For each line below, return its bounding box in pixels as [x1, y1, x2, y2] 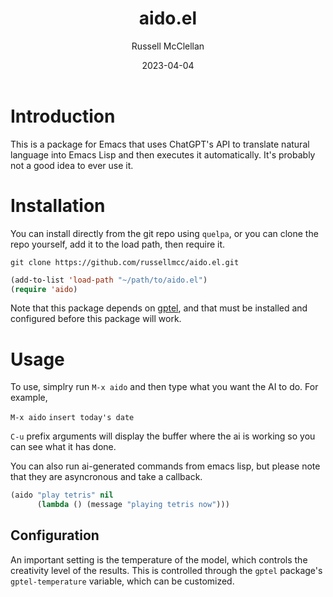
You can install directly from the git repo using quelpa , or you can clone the [10, 227, 319, 239]
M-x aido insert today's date [10, 413, 135, 423]
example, [10, 392, 48, 404]
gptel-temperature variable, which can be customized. [10, 575, 235, 587]
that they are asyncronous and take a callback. [10, 471, 203, 483]
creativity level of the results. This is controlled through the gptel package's [10, 564, 323, 576]
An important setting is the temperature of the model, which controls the [10, 553, 308, 566]
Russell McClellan [131, 40, 205, 52]
